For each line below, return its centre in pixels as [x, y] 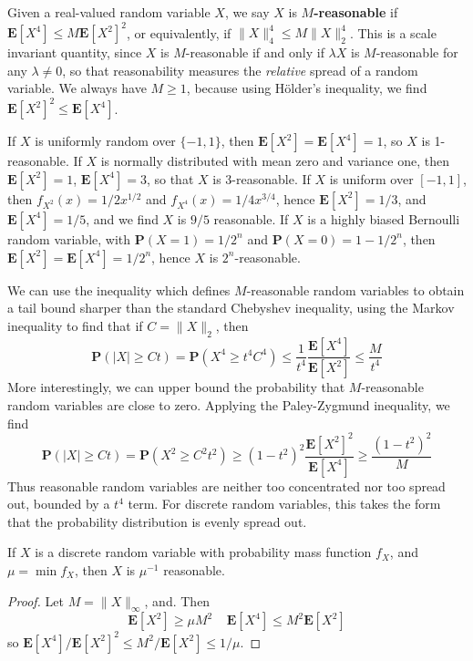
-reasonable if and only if [255, 52]
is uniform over [371, 178]
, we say [247, 12]
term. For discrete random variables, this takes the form [284, 504]
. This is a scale [393, 32]
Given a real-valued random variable [109, 12]
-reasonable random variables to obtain [355, 289]
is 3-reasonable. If [262, 178]
